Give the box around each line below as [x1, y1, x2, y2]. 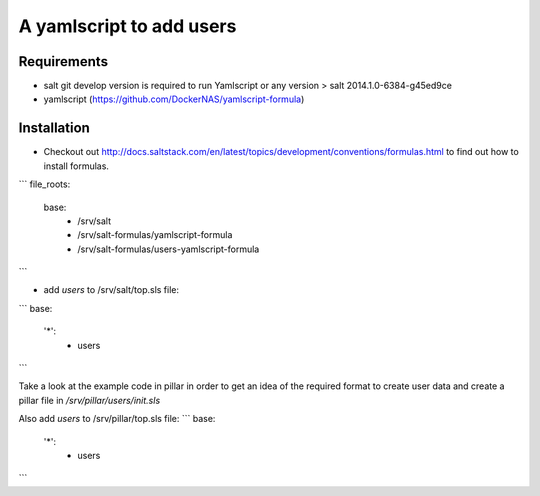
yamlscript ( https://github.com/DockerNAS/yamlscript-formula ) [43, 93, 305, 105]
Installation [18, 120, 90, 137]
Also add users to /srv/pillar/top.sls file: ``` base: [18, 413, 216, 425]
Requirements [18, 53, 109, 70]
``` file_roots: [18, 178, 71, 190]
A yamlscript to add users [18, 15, 237, 37]
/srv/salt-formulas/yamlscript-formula [77, 229, 233, 241]
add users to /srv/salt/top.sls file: [43, 284, 180, 296]
